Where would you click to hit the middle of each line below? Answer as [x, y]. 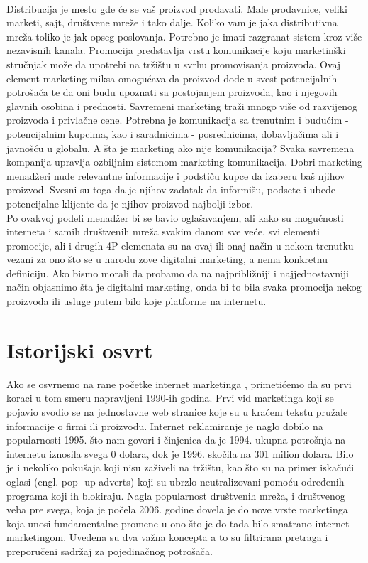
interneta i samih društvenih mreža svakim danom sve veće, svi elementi [163, 231]
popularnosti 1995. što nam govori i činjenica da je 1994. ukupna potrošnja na [176, 440]
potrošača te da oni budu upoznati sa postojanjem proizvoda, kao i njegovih [172, 92]
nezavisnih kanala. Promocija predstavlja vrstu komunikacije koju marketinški [176, 50]
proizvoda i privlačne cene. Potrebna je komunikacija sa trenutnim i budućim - [178, 120]
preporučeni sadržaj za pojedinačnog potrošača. [110, 551]
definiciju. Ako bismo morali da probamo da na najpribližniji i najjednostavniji [178, 273]
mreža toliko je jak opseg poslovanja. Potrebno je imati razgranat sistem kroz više [184, 36]
